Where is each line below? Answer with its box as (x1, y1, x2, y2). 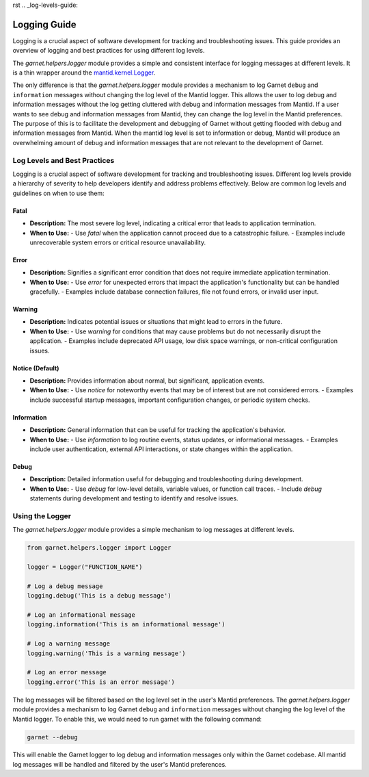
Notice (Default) (12, 364, 59, 372)
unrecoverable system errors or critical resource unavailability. (29, 238, 206, 246)
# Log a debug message (27, 582, 103, 590)
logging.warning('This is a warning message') (27, 649, 186, 657)
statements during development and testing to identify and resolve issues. (29, 494, 238, 502)
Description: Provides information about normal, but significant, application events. (29, 377, 265, 385)
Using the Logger (12, 511, 72, 520)
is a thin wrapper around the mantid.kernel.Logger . (12, 68, 156, 77)
